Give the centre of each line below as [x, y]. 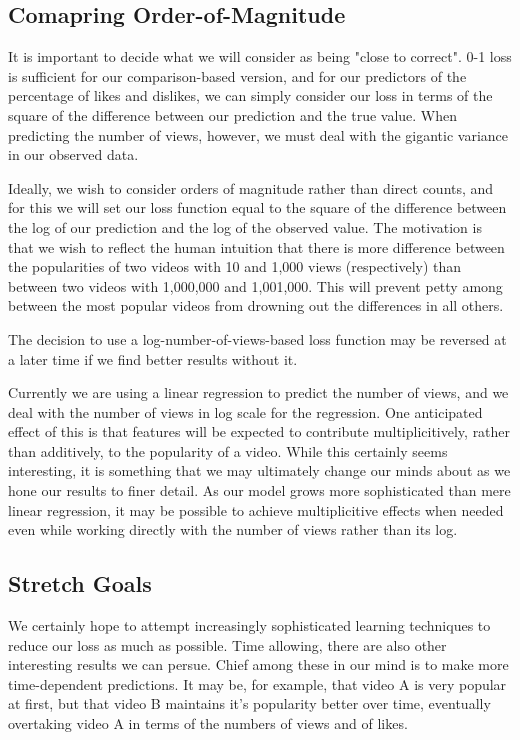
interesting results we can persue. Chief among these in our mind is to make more [258, 664]
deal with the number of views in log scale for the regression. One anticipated [245, 411]
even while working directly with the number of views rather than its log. [233, 529]
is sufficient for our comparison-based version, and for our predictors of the [237, 75]
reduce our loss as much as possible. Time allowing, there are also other [227, 644]
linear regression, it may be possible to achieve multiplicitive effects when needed [256, 509]
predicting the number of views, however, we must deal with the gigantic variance [258, 134]
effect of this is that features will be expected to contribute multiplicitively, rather [259, 431]
